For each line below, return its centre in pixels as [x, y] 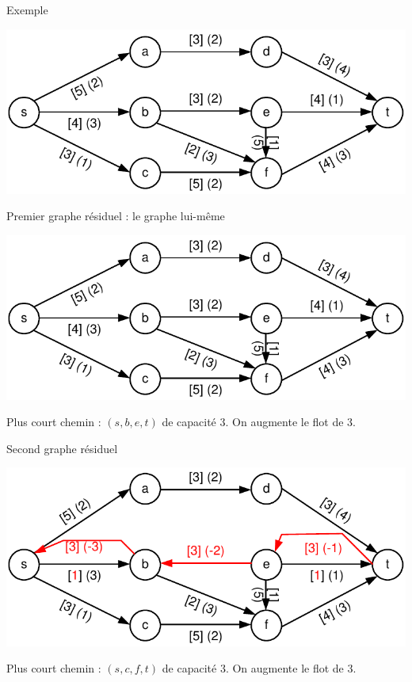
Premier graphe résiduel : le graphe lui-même [116, 216]
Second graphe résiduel [62, 448]
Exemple [27, 10]
